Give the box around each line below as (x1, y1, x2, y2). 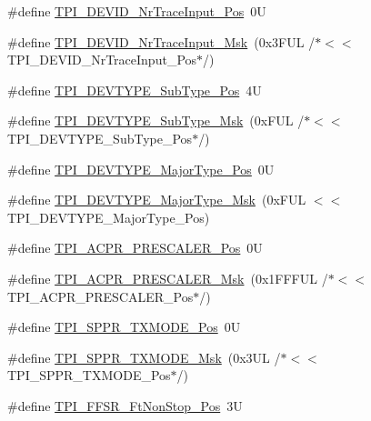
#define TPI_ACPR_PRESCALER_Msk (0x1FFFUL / (7, 268, 328, 287)
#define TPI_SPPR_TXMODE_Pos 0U (7, 317, 241, 336)
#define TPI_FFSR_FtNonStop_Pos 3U (7, 396, 243, 415)
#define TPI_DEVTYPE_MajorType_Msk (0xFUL (7, 190, 306, 209)
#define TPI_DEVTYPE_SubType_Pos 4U (7, 80, 262, 99)
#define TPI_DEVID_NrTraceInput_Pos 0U (7, 2, 266, 20)
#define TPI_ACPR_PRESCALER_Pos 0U (7, 238, 263, 257)
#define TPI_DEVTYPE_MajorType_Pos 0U (7, 159, 275, 178)
